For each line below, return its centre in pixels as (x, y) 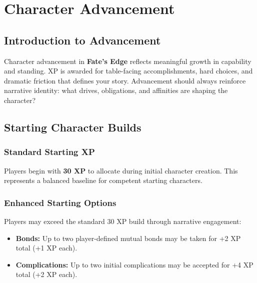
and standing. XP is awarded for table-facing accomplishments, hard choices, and (128, 71)
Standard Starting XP (49, 152)
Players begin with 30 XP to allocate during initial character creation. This (121, 170)
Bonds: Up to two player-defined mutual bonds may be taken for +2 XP (128, 238)
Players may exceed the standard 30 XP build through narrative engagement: (123, 221)
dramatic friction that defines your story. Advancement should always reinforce (125, 80)
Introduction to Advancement (82, 40)
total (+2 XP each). (46, 274)
